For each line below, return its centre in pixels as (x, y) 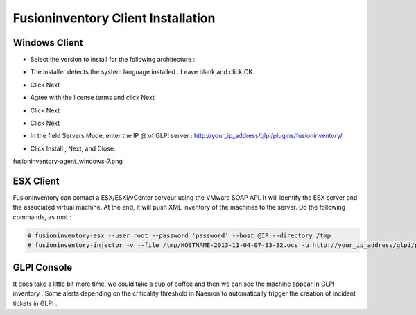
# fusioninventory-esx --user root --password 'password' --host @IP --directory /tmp (179, 235)
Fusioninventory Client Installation (114, 18)
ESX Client (36, 181)
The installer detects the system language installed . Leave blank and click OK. (142, 72)
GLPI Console (43, 267)
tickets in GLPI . (35, 303)
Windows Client (48, 43)
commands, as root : (42, 217)
